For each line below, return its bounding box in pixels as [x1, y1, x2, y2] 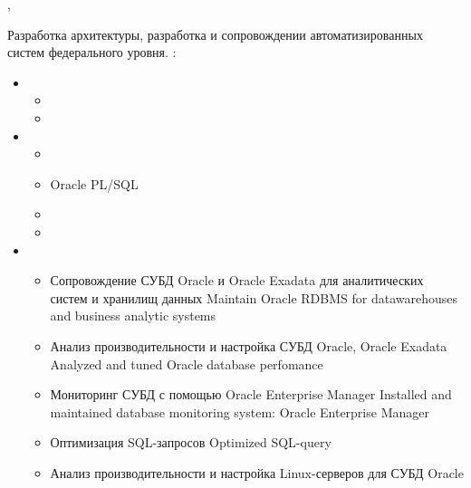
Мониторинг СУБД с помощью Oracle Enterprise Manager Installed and [50, 385, 452, 404]
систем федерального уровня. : [7, 43, 177, 62]
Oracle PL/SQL [50, 174, 139, 193]
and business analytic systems [50, 306, 216, 325]
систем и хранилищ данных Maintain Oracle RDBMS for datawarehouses [50, 288, 458, 307]
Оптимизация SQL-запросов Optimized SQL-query [50, 433, 332, 452]
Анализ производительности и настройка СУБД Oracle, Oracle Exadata [50, 336, 447, 355]
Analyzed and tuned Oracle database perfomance [50, 354, 323, 373]
